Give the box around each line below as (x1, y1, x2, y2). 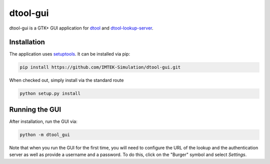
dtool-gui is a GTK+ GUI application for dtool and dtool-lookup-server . (9, 25, 153, 31)
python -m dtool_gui (19, 131, 70, 137)
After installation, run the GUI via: (9, 118, 77, 124)
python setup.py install (19, 90, 81, 96)
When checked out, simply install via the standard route (9, 77, 124, 83)
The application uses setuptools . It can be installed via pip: (9, 51, 130, 57)
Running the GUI (9, 105, 61, 113)
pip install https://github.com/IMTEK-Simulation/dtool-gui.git (19, 64, 181, 70)
